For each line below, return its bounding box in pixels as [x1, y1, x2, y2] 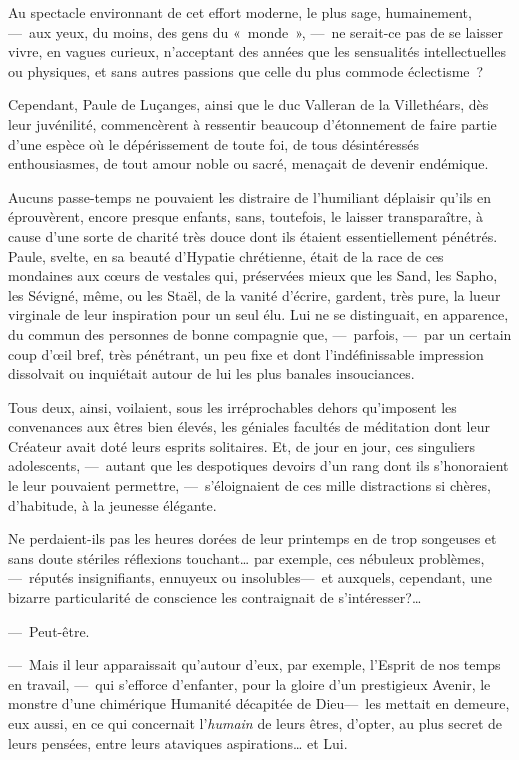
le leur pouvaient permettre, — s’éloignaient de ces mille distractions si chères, [8, 475, 491, 496]
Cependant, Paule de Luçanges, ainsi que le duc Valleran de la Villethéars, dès [8, 94, 489, 115]
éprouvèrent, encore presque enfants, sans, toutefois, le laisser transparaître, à [8, 206, 483, 227]
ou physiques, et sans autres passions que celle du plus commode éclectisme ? [8, 60, 484, 81]
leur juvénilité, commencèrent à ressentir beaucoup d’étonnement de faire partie [8, 113, 497, 134]
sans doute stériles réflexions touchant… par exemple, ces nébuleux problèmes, [8, 547, 485, 568]
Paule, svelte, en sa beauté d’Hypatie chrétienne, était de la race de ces [8, 245, 444, 266]
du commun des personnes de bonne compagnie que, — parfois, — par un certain [8, 323, 512, 344]
